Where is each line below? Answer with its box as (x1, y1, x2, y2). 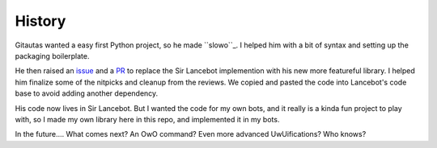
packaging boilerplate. (15, 51, 90, 60)
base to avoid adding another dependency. (15, 88, 159, 98)
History (15, 12, 66, 30)
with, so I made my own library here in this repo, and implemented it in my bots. (15, 114, 280, 124)
